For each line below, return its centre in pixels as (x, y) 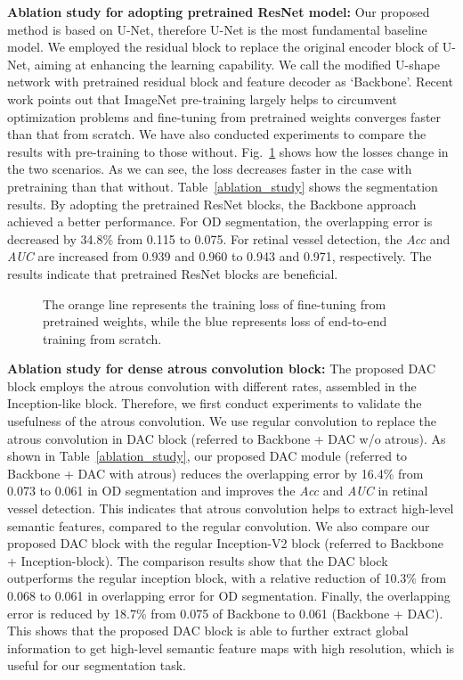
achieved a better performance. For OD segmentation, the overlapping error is (220, 221)
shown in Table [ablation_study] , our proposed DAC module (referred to (207, 456)
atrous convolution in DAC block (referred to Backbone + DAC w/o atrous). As (227, 438)
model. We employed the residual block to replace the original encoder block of (223, 47)
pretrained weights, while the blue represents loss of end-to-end (215, 321)
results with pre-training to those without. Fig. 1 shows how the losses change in (228, 151)
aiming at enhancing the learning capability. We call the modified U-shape (237, 64)
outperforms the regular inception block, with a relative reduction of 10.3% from (227, 578)
